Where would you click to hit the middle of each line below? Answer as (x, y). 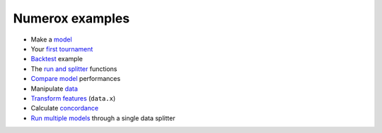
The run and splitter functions (74, 69)
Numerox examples (71, 18)
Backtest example (57, 59)
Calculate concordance (65, 108)
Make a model (51, 39)
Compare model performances (76, 79)
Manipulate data (54, 89)
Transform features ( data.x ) (73, 98)
